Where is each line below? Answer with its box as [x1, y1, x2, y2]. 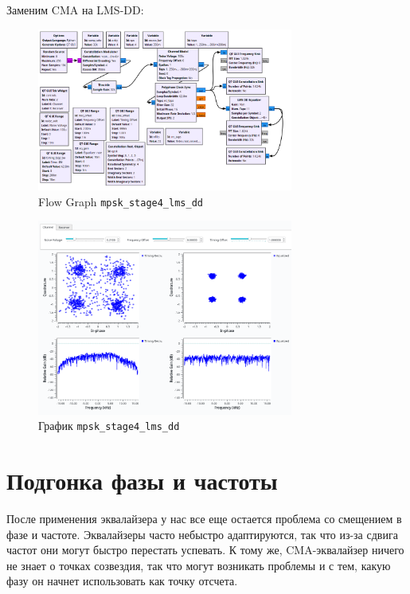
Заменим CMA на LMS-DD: [6, 2, 144, 18]
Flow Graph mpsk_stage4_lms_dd [38, 193, 203, 209]
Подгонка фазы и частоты [6, 463, 278, 496]
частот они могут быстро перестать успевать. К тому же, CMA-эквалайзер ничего [6, 541, 404, 558]
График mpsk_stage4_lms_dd [38, 417, 180, 434]
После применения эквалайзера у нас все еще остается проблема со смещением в [6, 510, 402, 526]
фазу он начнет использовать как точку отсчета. [6, 573, 238, 589]
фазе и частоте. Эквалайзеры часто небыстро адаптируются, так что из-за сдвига [6, 526, 398, 542]
